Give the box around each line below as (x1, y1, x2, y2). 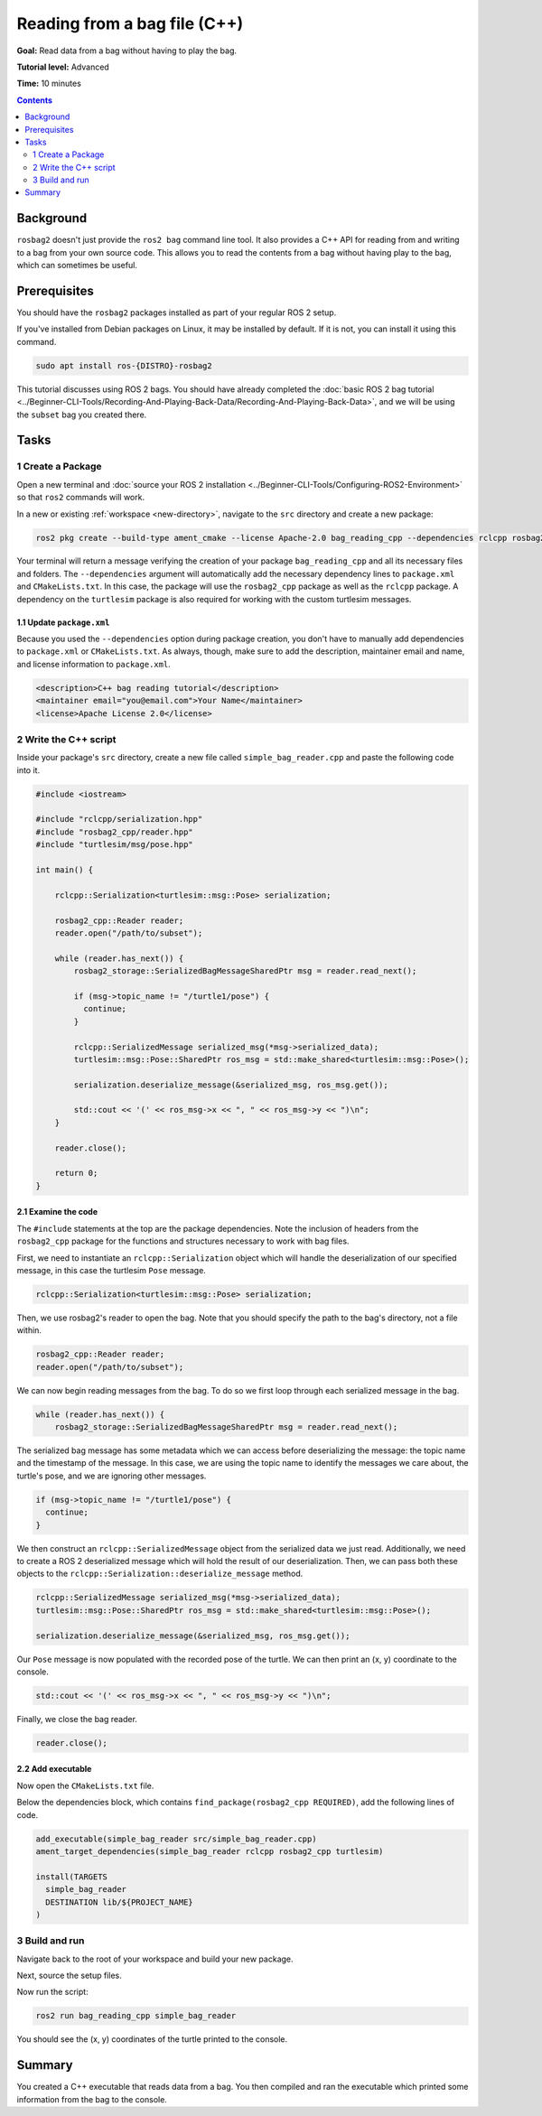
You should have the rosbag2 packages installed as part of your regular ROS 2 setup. (16, 307, 337, 318)
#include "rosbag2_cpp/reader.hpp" (35, 826, 193, 837)
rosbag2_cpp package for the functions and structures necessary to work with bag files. (16, 1235, 350, 1246)
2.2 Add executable (16, 1764, 92, 1775)
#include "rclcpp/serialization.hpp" (35, 814, 203, 825)
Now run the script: (16, 1987, 89, 1998)
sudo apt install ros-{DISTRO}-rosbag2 (35, 360, 212, 370)
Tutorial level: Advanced (16, 61, 110, 72)
